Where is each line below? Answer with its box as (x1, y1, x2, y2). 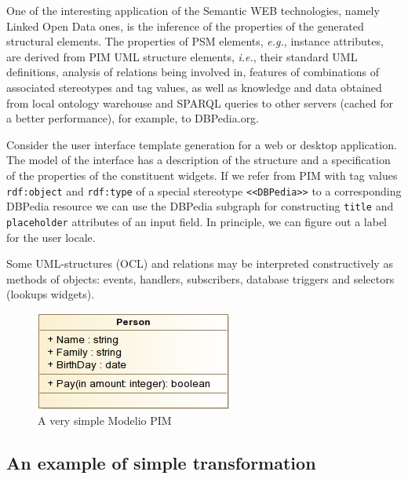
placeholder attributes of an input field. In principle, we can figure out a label (6, 213, 387, 229)
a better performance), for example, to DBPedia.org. (6, 110, 260, 126)
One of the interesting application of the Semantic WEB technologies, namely (6, 2, 380, 18)
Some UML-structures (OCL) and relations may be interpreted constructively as (6, 255, 393, 272)
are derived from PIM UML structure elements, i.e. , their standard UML (6, 48, 358, 64)
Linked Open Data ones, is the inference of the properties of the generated (6, 17, 364, 34)
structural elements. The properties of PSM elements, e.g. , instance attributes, (6, 33, 384, 49)
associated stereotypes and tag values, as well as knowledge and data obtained (6, 79, 382, 95)
